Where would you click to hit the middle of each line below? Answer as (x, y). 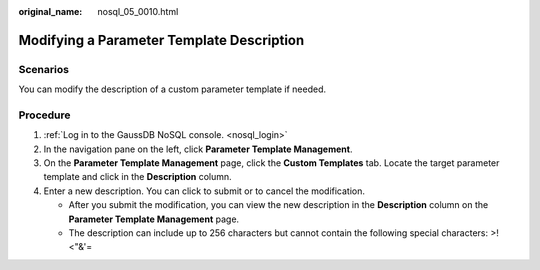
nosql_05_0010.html (138, 11)
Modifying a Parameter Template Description (161, 40)
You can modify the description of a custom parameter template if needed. (172, 89)
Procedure (44, 115)
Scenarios (44, 69)
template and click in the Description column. (137, 177)
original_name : (50, 11)
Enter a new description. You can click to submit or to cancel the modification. (204, 191)
